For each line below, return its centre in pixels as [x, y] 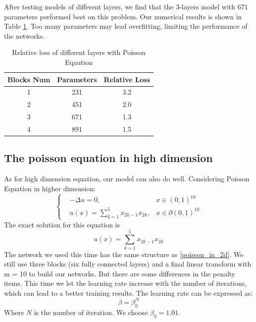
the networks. [25, 35]
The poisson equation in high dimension [108, 158]
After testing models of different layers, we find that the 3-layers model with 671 [126, 6]
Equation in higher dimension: [50, 188]
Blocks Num [29, 79]
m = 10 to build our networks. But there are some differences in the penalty [120, 273]
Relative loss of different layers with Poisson [79, 52]
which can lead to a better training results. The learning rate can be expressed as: [128, 293]
